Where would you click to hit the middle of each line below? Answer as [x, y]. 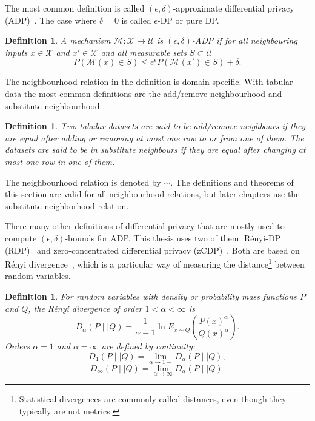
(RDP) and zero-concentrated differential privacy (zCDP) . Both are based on [152, 250]
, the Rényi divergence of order [85, 308]
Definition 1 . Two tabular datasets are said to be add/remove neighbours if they [155, 126]
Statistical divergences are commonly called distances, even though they [153, 399]
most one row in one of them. [60, 161]
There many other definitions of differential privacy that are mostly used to [145, 226]
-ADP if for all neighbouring [244, 40]
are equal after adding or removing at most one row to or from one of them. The [154, 137]
